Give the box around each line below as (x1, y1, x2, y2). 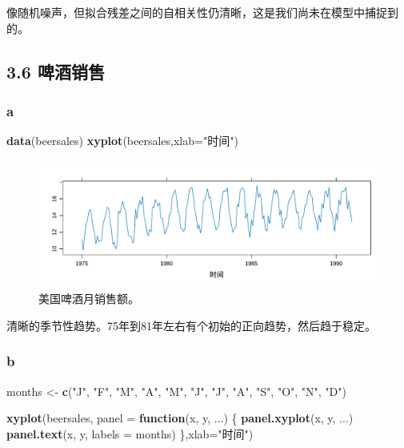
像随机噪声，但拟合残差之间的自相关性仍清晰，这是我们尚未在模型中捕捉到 (6, 4, 398, 20)
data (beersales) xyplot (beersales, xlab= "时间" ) (6, 132, 238, 149)
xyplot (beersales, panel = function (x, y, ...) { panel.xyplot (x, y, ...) (6, 410, 354, 426)
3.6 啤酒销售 (6, 59, 105, 83)
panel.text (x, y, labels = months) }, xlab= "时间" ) (6, 425, 254, 442)
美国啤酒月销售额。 (38, 290, 139, 307)
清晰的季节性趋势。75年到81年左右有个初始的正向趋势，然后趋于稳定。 (6, 317, 376, 333)
